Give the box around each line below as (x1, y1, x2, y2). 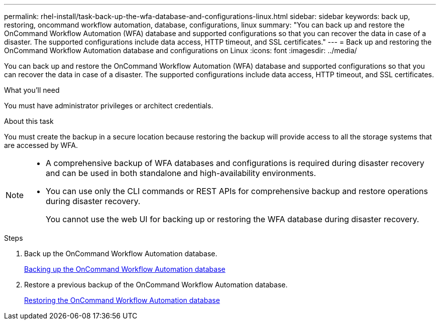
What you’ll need (4, 86, 60, 94)
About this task (4, 117, 54, 125)
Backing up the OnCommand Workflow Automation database (24, 265, 226, 273)
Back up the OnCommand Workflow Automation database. (24, 249, 217, 258)
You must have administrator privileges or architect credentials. (4, 101, 213, 110)
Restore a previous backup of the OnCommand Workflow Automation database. (24, 280, 288, 289)
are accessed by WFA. (4, 141, 78, 149)
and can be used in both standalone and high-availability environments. (46, 168, 316, 178)
